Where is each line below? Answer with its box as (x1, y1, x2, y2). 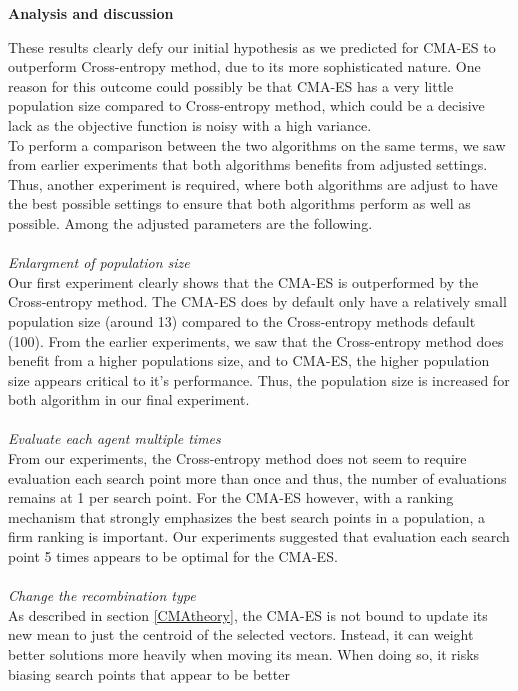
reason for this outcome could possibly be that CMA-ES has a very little (8, 75, 454, 96)
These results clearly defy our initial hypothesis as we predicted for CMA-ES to (8, 36, 496, 57)
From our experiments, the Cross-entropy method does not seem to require (8, 448, 467, 469)
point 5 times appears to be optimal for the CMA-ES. (8, 546, 338, 567)
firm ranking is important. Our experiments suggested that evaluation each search (8, 526, 510, 547)
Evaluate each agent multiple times (8, 428, 221, 449)
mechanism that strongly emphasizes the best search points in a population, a (8, 506, 485, 527)
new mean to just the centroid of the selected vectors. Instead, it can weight (8, 624, 474, 645)
